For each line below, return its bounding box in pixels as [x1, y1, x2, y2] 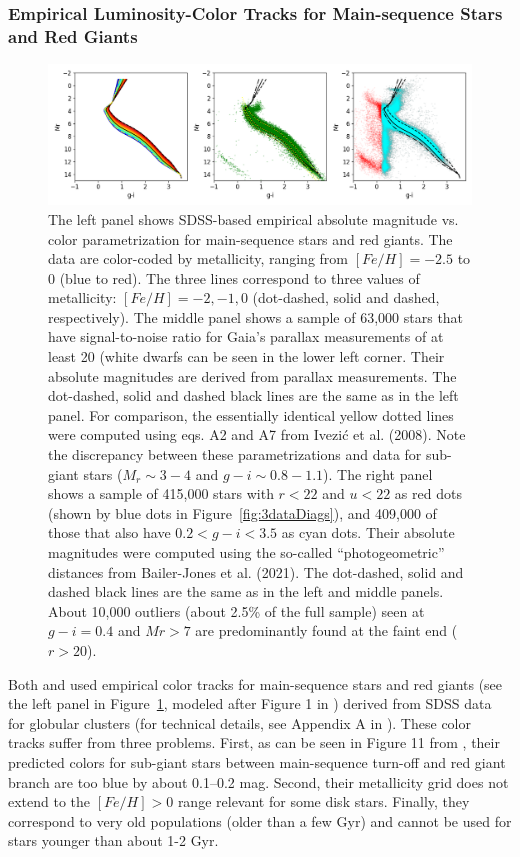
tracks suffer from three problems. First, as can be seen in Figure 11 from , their [8, 732, 500, 753]
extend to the [8, 791, 91, 812]
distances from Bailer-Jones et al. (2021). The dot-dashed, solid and [48, 561, 464, 582]
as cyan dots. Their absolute [281, 522, 455, 543]
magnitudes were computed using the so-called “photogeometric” [48, 542, 445, 563]
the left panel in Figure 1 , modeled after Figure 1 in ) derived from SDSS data [8, 693, 492, 714]
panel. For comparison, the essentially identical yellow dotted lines [48, 404, 454, 425]
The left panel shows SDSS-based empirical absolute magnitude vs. [48, 208, 459, 229]
